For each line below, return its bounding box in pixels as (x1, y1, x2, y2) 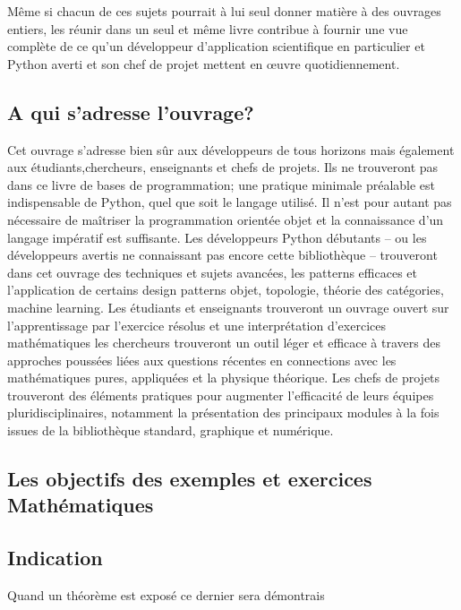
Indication (7, 544, 103, 571)
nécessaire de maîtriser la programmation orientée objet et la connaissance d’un (7, 210, 444, 228)
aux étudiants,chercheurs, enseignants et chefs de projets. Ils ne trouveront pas (7, 158, 439, 176)
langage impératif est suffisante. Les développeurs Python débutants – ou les (7, 228, 427, 246)
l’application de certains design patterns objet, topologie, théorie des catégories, (7, 280, 444, 299)
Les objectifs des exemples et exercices (7, 465, 372, 493)
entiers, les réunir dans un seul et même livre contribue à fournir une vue (7, 19, 408, 38)
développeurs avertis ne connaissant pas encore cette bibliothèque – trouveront (7, 245, 438, 264)
